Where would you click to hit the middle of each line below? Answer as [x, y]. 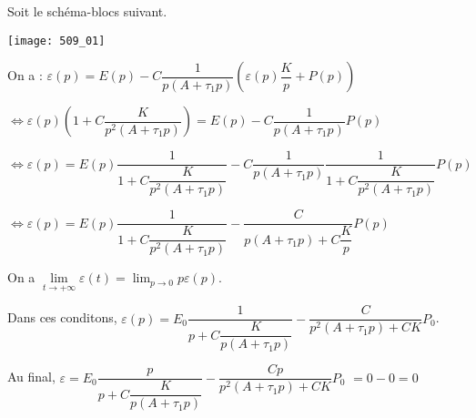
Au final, [31, 377]
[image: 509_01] [56, 41]
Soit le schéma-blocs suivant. [87, 11]
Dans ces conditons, [62, 317]
